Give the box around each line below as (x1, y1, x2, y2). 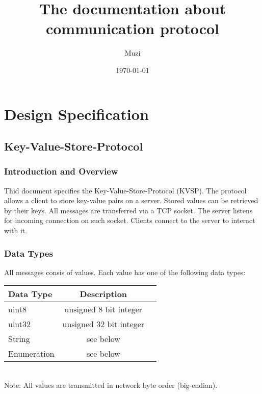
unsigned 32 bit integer (62, 318, 145, 330)
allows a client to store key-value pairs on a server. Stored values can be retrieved (4, 195, 258, 206)
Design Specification (4, 103, 149, 124)
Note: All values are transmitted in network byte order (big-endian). (4, 380, 218, 390)
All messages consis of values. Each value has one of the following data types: (4, 266, 246, 277)
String (8, 333, 30, 345)
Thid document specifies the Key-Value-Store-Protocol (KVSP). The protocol (4, 185, 247, 195)
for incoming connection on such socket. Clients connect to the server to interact (4, 215, 255, 226)
